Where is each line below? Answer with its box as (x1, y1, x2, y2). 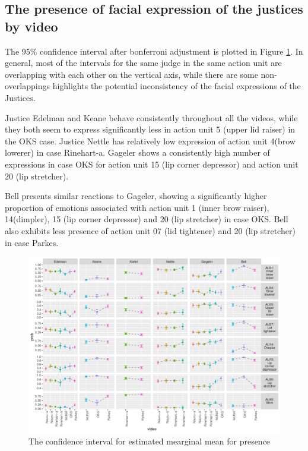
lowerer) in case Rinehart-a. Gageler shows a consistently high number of (5, 146, 270, 159)
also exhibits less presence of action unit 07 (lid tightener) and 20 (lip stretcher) (5, 224, 296, 236)
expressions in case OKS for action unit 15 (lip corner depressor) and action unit (5, 157, 299, 170)
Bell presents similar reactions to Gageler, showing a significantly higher (5, 190, 267, 202)
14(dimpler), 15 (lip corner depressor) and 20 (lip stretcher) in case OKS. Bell (5, 213, 288, 225)
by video (5, 17, 58, 35)
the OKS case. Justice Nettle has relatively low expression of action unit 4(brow (5, 134, 296, 147)
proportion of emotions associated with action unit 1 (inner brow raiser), (5, 201, 269, 213)
